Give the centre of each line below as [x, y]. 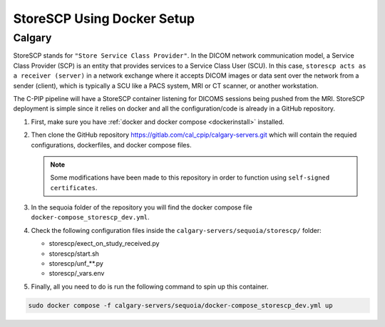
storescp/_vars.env [77, 274]
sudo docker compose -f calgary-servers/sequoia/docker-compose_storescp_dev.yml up [180, 305]
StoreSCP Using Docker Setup [104, 19]
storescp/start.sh [74, 254]
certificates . [74, 187]
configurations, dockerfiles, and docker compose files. [111, 145]
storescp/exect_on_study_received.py [104, 244]
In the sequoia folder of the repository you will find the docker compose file [142, 207]
